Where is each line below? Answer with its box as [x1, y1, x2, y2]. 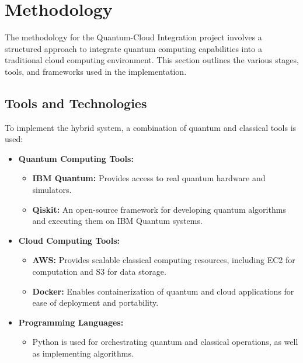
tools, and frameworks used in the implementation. [5, 65, 187, 77]
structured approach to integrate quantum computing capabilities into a [5, 42, 262, 54]
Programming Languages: [18, 316, 124, 328]
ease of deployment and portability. [32, 296, 159, 309]
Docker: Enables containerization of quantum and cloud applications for [32, 285, 294, 297]
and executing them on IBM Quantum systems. [32, 215, 203, 227]
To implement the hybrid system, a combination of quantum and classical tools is [5, 121, 297, 133]
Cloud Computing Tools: [18, 234, 120, 246]
